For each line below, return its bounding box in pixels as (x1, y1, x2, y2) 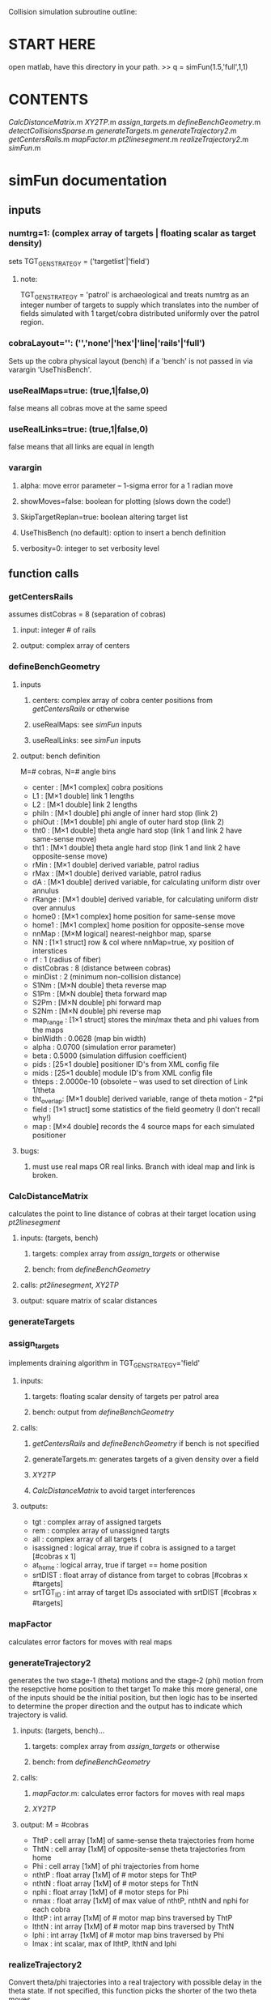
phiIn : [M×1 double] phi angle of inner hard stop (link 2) (32, 808, 218, 817)
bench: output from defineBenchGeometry (32, 1407, 174, 1417)
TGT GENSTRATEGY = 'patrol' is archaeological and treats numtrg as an (19, 289, 249, 301)
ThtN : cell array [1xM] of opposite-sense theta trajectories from (32, 1844, 246, 1853)
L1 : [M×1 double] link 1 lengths (32, 791, 135, 800)
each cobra (32, 1904, 71, 1914)
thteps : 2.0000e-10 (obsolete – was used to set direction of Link (32, 1077, 248, 1086)
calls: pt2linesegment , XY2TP (19, 1280, 119, 1290)
